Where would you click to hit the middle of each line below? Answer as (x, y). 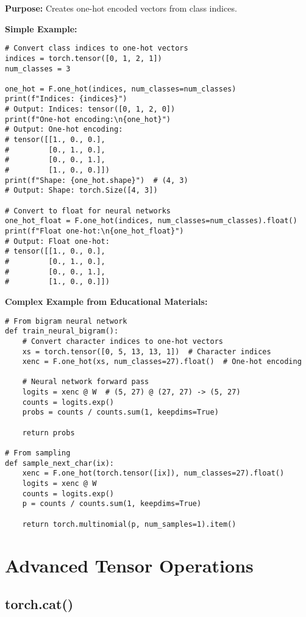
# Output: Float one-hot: (57, 241)
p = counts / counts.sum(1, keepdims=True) (112, 504)
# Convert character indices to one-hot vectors (123, 341)
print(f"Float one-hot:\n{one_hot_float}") (94, 231)
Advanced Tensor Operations (129, 565)
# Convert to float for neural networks (88, 211)
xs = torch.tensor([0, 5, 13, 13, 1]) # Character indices (147, 351)
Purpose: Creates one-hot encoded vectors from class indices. (121, 8)
